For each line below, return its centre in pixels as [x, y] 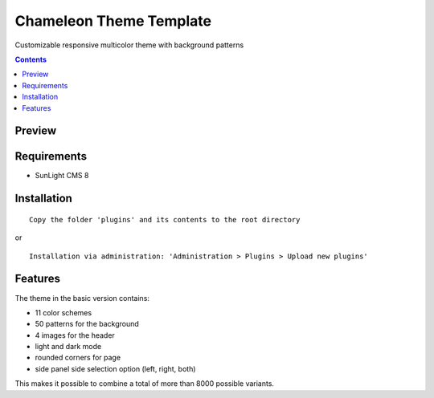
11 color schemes [63, 312]
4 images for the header [75, 335]
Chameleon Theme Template [113, 21]
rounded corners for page [78, 358]
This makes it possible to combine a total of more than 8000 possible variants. [145, 384]
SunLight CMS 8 [62, 176]
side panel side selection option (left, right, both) [115, 368]
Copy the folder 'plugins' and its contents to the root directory [165, 219]
